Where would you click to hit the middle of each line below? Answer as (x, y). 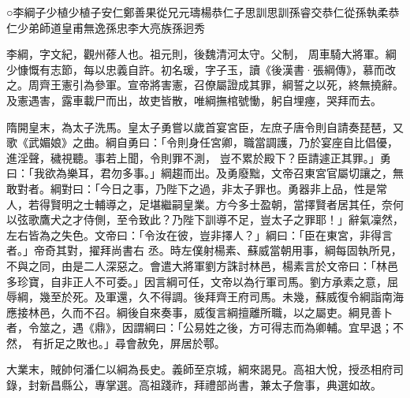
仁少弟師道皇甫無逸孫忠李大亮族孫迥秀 (106, 27)
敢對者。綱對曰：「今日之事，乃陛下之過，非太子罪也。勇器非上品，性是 (191, 188)
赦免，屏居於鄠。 (181, 342)
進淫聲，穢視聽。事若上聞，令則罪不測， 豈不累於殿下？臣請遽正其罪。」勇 (199, 157)
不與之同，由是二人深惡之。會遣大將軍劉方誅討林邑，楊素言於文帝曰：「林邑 (202, 265)
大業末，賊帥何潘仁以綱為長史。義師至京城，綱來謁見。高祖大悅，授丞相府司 (205, 369)
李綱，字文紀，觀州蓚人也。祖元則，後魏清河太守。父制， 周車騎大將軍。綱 (201, 54)
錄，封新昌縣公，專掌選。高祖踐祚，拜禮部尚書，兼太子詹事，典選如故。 (194, 385)
